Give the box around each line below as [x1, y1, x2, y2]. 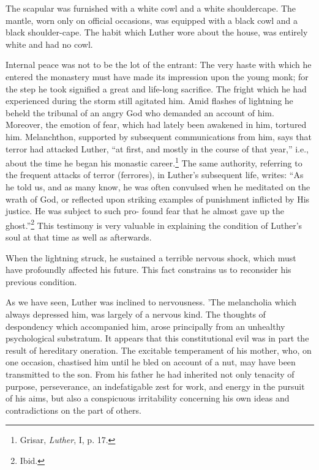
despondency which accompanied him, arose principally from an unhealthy [6, 319, 285, 332]
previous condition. [6, 275, 77, 288]
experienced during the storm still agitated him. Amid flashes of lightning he [6, 94, 293, 107]
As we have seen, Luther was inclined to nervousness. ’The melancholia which [6, 296, 297, 308]
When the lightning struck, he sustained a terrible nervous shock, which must [6, 251, 296, 264]
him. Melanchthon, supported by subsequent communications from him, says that [6, 130, 312, 143]
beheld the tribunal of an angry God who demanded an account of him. [6, 106, 274, 119]
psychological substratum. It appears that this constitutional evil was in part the [6, 332, 309, 345]
